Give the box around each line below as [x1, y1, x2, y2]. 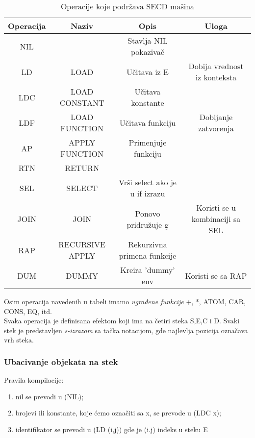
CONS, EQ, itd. [4, 306, 52, 316]
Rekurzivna [128, 239, 167, 250]
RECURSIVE [58, 239, 105, 250]
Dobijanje [199, 111, 233, 122]
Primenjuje [128, 137, 167, 148]
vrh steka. [4, 335, 34, 345]
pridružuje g [127, 219, 169, 230]
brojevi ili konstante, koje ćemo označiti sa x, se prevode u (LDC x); [15, 408, 221, 418]
